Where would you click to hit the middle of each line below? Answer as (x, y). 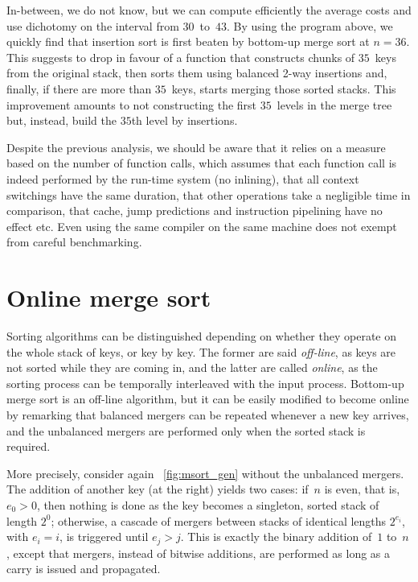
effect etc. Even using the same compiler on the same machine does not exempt (202, 226)
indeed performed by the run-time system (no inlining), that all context (183, 178)
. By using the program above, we (309, 25)
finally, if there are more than (79, 88)
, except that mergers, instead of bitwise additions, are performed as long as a (199, 553)
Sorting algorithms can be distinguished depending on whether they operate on (201, 336)
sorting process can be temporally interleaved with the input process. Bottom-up (205, 383)
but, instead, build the (62, 120)
